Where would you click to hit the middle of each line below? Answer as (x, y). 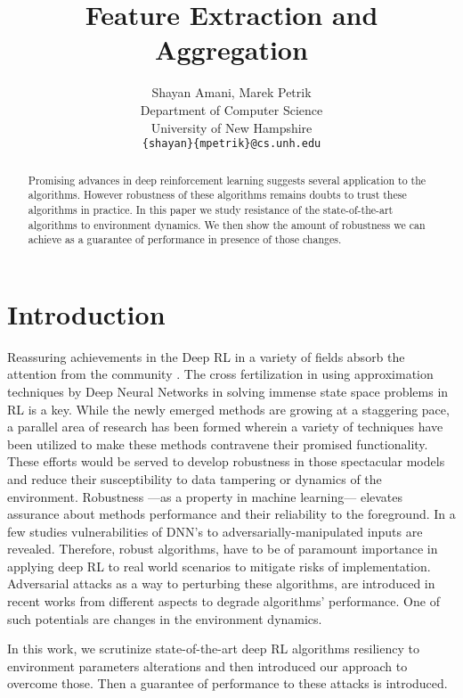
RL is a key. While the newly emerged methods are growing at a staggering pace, (228, 409)
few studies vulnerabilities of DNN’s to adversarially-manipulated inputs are (215, 531)
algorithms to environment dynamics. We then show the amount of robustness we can (227, 224)
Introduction (86, 313)
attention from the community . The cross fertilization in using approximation (220, 374)
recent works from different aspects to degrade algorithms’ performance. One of (223, 601)
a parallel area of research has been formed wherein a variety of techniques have (225, 427)
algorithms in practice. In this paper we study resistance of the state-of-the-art (211, 209)
